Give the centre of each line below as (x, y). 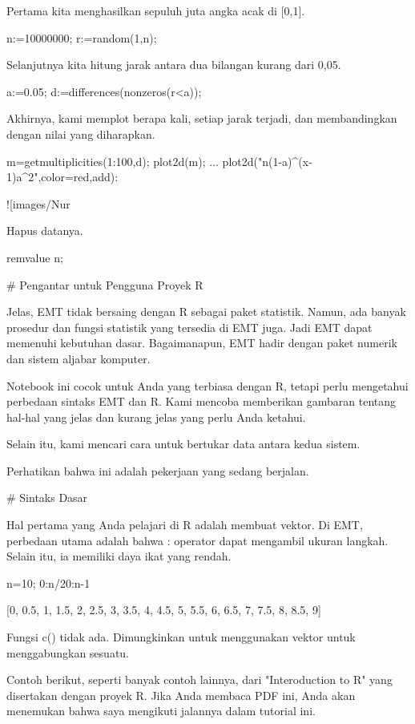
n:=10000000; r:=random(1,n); (82, 37)
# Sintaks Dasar (47, 497)
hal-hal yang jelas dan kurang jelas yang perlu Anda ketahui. (156, 417)
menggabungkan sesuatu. (68, 652)
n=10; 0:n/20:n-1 (48, 582)
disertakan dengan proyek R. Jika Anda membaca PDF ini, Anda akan (181, 695)
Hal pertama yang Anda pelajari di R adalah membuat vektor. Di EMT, (185, 525)
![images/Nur (38, 203)
